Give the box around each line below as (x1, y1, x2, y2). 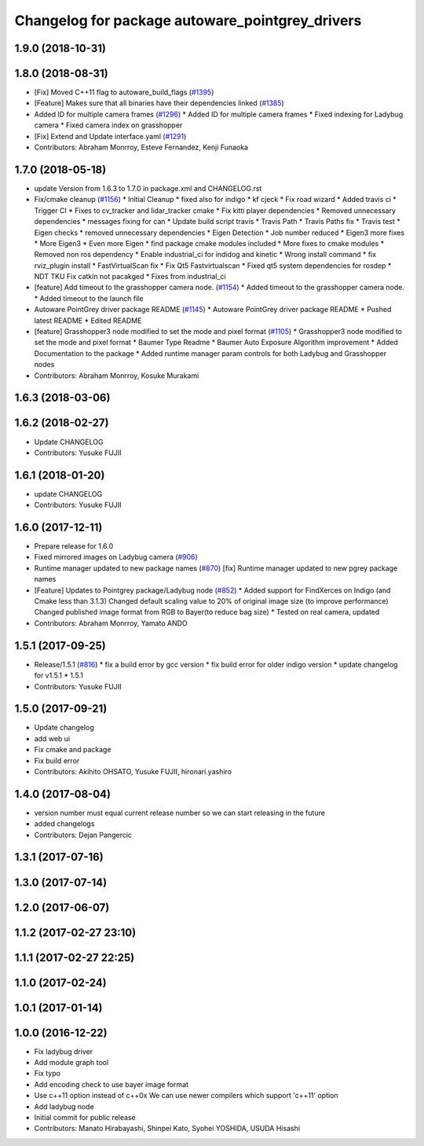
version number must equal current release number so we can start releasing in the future (34, 808, 326, 817)
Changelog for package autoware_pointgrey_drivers (14, 12, 362, 29)
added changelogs (34, 819, 95, 828)
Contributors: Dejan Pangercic (34, 830, 133, 839)
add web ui (34, 733, 71, 743)
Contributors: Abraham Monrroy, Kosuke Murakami (34, 370, 199, 380)
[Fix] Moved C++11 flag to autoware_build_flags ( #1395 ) (34, 87, 214, 97)
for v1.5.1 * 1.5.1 (34, 670, 84, 680)
